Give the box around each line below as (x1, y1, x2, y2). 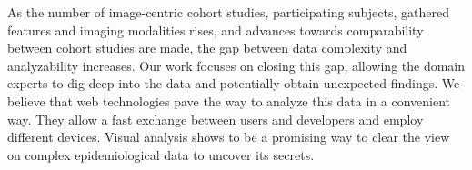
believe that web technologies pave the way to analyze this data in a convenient (7, 91, 450, 110)
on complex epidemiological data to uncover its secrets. (7, 145, 315, 164)
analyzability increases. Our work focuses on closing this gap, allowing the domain (7, 55, 466, 75)
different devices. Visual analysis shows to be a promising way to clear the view (7, 127, 450, 146)
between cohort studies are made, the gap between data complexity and (7, 38, 407, 57)
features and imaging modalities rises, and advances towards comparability (7, 20, 424, 39)
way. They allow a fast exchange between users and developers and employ (7, 109, 424, 128)
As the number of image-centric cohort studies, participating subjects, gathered (7, 3, 449, 21)
